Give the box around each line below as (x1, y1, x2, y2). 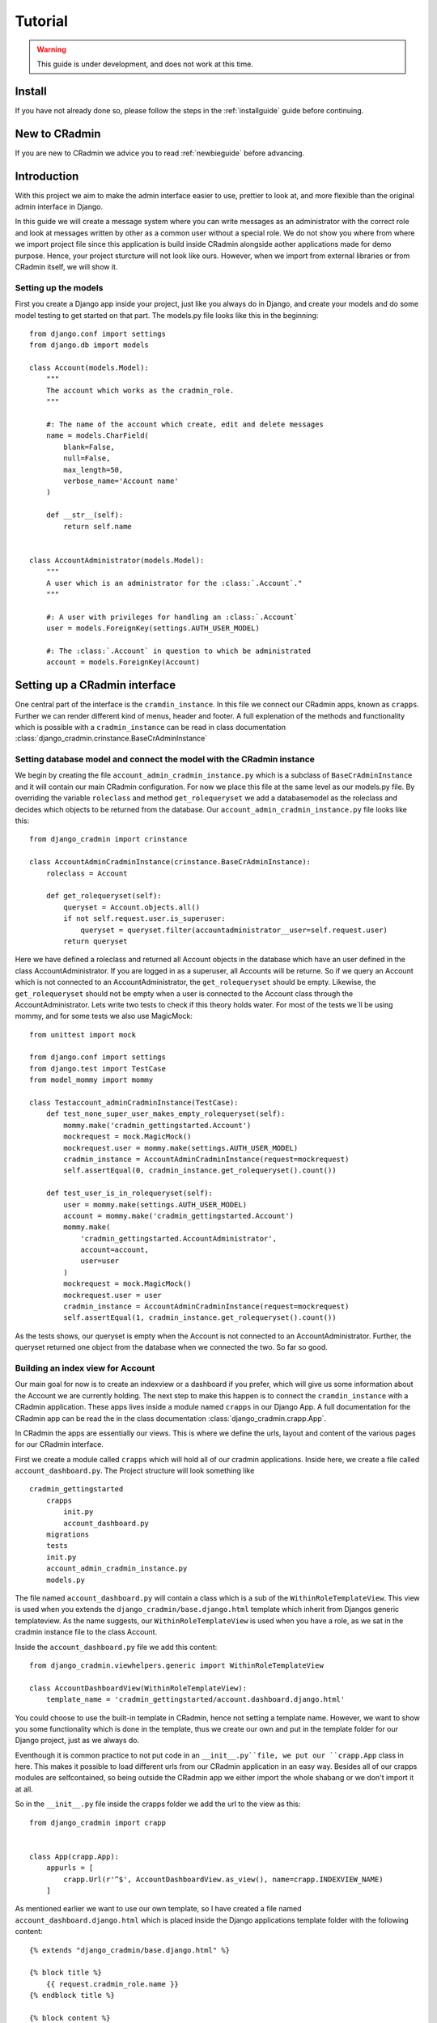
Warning (36, 45, 66, 54)
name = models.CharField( (45, 431, 150, 440)
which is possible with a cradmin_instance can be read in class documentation (15, 722, 286, 732)
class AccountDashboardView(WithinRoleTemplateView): (29, 1683, 247, 1693)
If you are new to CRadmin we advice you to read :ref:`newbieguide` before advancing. (15, 148, 305, 158)
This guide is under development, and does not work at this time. (36, 59, 254, 69)
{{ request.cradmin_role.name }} (45, 1979, 180, 1988)
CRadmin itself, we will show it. (15, 262, 118, 271)
